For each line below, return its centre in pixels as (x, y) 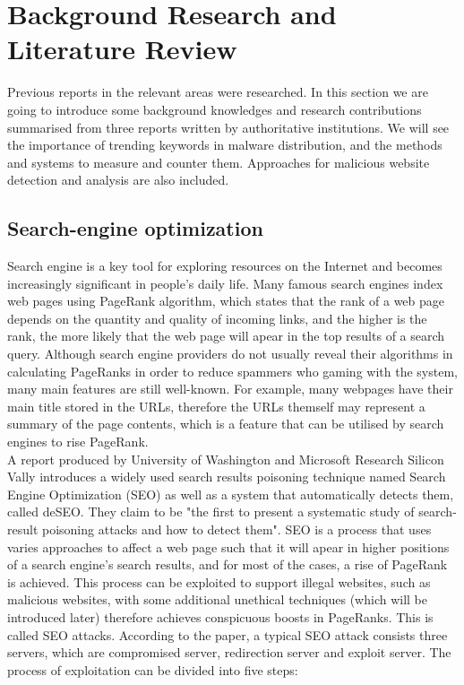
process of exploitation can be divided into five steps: (153, 669)
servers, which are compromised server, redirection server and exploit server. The (229, 652)
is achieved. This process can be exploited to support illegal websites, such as (219, 581)
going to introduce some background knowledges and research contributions (215, 109)
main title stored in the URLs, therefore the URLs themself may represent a (216, 406)
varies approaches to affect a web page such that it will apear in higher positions (228, 546)
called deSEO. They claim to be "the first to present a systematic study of (211, 512)
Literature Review (122, 49)
